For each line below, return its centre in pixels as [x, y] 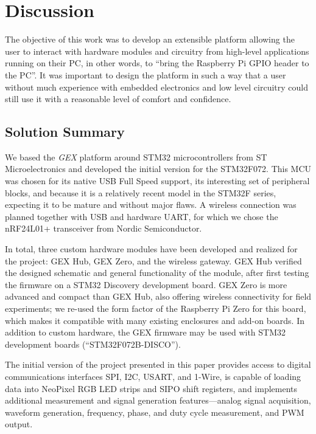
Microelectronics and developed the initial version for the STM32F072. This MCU [158, 169]
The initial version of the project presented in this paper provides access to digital [158, 364]
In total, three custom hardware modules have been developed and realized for [151, 249]
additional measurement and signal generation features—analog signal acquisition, [158, 400]
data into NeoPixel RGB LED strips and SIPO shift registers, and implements [151, 388]
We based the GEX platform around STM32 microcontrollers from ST [136, 157]
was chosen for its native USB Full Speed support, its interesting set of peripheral [157, 181]
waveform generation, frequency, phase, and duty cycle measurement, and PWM [155, 412]
